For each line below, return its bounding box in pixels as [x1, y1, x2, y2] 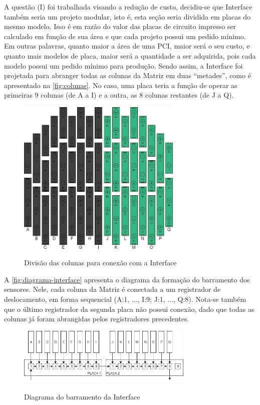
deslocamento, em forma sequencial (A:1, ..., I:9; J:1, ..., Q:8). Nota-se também [4, 294, 246, 304]
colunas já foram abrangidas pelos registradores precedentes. [4, 313, 189, 324]
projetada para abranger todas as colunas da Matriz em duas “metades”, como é [4, 70, 251, 81]
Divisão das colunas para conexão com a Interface [24, 257, 177, 268]
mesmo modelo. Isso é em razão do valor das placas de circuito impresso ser [4, 21, 236, 32]
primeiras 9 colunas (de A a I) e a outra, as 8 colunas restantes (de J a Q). [4, 90, 234, 100]
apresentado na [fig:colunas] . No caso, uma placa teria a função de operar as [4, 80, 237, 90]
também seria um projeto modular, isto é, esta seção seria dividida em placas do [4, 11, 251, 22]
